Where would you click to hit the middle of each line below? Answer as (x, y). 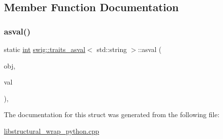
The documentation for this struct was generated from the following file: (112, 114)
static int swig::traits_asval (45, 49)
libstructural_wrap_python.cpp (52, 130)
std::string (112, 49)
